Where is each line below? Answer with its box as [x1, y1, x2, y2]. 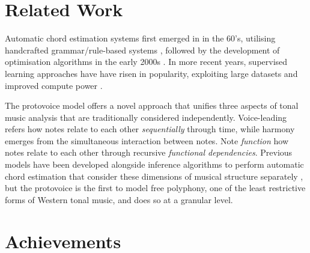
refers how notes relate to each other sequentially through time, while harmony [5, 123, 295, 135]
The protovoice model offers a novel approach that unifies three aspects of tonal [5, 99, 299, 112]
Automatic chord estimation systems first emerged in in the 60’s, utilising [5, 32, 276, 44]
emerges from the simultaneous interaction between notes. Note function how [5, 134, 289, 147]
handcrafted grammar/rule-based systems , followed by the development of [5, 43, 280, 56]
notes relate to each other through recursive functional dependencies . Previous [5, 146, 293, 159]
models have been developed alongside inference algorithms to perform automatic [5, 158, 304, 171]
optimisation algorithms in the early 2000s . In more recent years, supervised [5, 55, 288, 68]
